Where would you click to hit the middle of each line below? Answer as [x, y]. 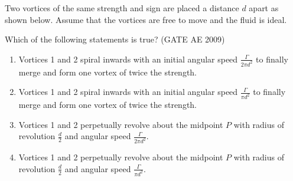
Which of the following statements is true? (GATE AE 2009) [115, 39]
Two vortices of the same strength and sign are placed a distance [122, 8]
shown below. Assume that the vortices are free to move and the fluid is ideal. [146, 19]
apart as [264, 8]
